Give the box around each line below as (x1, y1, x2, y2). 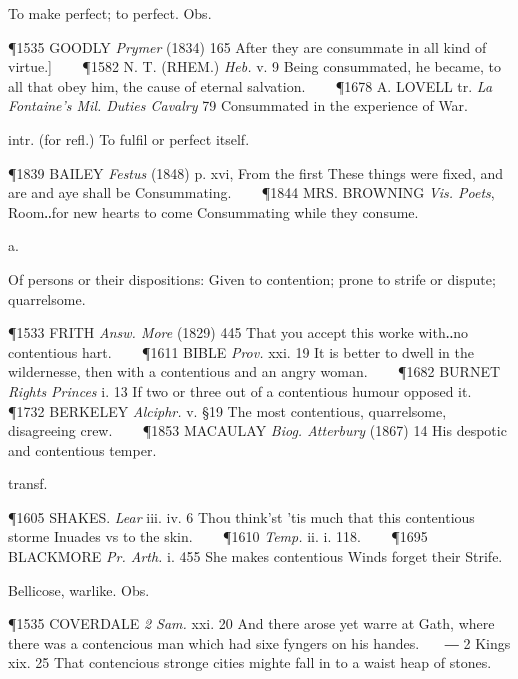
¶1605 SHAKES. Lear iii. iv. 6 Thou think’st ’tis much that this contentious (8, 506, 475, 527)
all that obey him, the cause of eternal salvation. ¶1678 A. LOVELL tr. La (8, 75, 493, 96)
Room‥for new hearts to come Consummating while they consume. (8, 201, 419, 222)
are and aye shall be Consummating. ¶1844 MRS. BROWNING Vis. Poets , (8, 182, 495, 203)
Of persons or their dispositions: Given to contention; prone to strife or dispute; (8, 268, 496, 289)
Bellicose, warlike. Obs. (8, 579, 150, 600)
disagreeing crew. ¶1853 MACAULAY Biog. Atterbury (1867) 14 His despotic (8, 420, 507, 441)
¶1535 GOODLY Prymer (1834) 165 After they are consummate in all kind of (8, 36, 487, 57)
